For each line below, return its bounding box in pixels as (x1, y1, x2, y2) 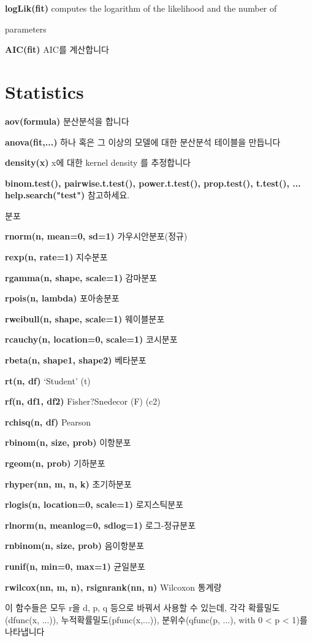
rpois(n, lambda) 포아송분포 (5, 292, 120, 305)
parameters (5, 22, 47, 35)
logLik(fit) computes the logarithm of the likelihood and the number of (5, 2, 277, 14)
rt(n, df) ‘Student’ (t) (5, 374, 91, 387)
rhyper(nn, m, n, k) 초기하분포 (5, 477, 132, 490)
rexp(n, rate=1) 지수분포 (5, 251, 108, 263)
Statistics (5, 79, 84, 104)
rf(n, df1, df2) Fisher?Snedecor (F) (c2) (5, 395, 161, 408)
